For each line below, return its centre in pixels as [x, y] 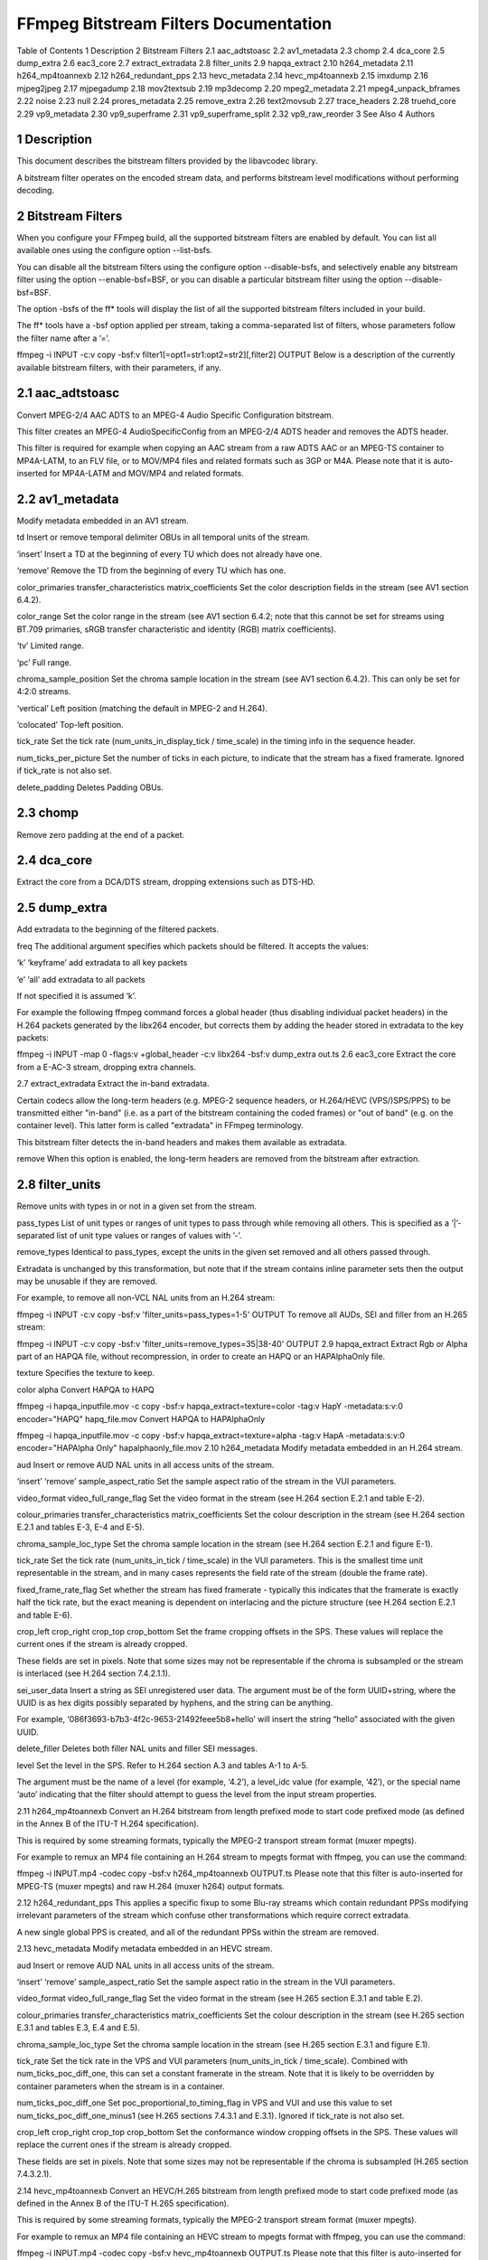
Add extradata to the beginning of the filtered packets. [118, 929]
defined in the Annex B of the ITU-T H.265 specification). [123, 2203]
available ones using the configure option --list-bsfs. [114, 250]
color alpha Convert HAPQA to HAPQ [86, 1389]
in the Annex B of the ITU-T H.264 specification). [108, 1824]
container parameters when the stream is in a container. [121, 2086]
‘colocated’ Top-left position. [70, 725]
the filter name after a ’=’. [63, 338]
